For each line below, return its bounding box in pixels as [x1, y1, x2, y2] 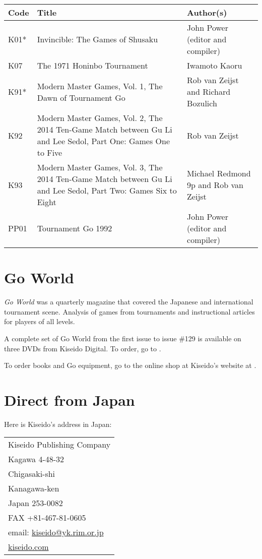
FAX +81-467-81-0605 [8, 512, 86, 524]
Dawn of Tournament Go [37, 91, 125, 103]
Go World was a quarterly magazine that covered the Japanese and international [4, 296, 253, 307]
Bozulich [187, 97, 217, 109]
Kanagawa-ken [8, 482, 59, 494]
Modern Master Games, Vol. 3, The [37, 161, 163, 173]
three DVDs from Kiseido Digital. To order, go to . [4, 343, 161, 353]
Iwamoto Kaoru [187, 59, 242, 71]
